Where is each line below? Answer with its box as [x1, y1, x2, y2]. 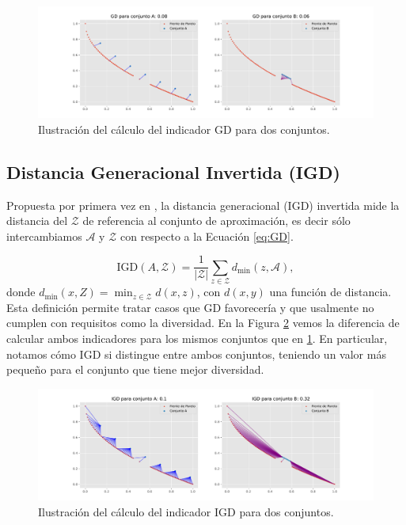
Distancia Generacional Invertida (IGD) [6, 159, 340, 184]
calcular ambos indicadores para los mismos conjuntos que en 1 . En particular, [6, 329, 388, 346]
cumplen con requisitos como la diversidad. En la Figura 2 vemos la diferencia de [6, 314, 400, 331]
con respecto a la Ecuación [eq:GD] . [120, 227, 294, 244]
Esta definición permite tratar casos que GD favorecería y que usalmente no [6, 299, 374, 315]
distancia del [6, 212, 68, 229]
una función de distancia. [269, 283, 392, 300]
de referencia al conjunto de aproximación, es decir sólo [82, 212, 351, 229]
